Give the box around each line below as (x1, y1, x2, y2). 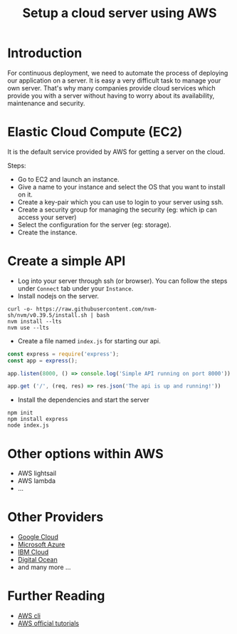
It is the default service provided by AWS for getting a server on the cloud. (7, 147, 226, 156)
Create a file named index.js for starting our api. (17, 336, 162, 345)
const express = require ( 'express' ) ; (7, 350, 120, 358)
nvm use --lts (7, 324, 50, 331)
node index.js (7, 422, 50, 429)
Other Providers (7, 509, 104, 525)
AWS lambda (17, 477, 56, 485)
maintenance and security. (7, 98, 85, 108)
